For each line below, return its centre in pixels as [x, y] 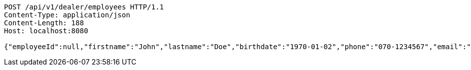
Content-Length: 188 [44, 23]
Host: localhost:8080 [46, 31]
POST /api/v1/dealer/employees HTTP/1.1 [84, 7]
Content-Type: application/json [67, 15]
